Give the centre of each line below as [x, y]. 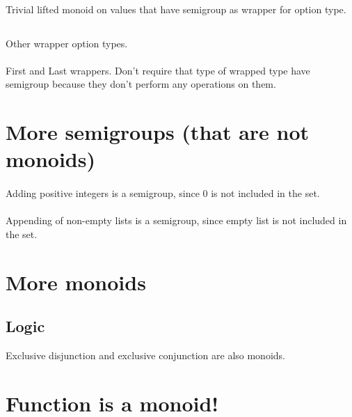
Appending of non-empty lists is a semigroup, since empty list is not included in [176, 220]
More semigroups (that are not [158, 132]
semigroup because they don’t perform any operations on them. [141, 84]
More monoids [76, 282]
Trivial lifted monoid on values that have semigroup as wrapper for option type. [176, 9]
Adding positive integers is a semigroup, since [103, 193]
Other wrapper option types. [67, 43]
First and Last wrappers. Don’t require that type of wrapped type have [158, 70]
